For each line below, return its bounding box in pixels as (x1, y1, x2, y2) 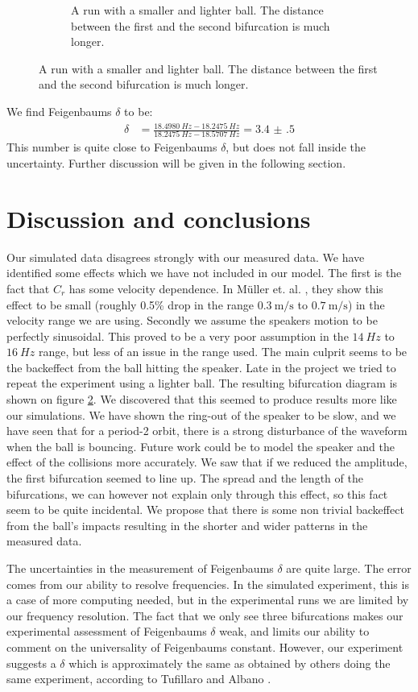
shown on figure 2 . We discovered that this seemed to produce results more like (6, 391, 397, 408)
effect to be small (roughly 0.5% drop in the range (6, 296, 255, 313)
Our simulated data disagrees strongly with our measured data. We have (6, 248, 365, 265)
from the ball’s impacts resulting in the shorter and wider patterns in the (6, 516, 368, 533)
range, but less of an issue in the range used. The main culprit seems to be (38, 343, 408, 360)
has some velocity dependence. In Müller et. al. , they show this (68, 280, 383, 296)
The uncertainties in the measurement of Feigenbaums (6, 560, 274, 577)
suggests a (6, 654, 56, 671)
